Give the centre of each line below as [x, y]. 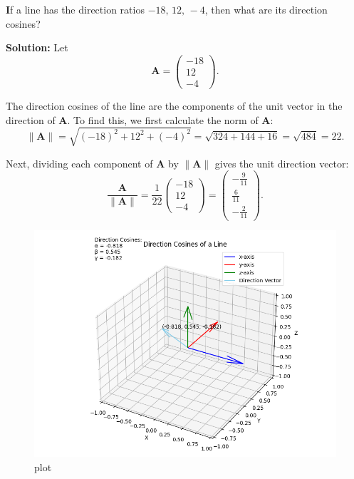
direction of [31, 119]
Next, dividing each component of [79, 163]
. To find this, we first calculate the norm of [163, 119]
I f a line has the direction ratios [75, 9]
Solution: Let [37, 47]
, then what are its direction [266, 9]
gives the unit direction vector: [282, 163]
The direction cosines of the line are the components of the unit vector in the [174, 105]
